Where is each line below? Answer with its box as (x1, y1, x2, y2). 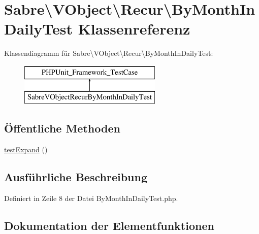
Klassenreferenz (78, 18, 190, 39)
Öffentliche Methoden (4, 120, 120, 136)
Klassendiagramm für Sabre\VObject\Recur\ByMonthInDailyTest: (4, 48, 213, 58)
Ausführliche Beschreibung (4, 169, 147, 185)
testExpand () (4, 144, 48, 155)
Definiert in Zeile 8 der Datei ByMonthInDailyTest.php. (4, 193, 178, 204)
